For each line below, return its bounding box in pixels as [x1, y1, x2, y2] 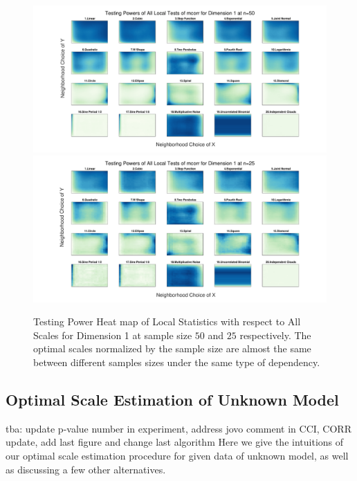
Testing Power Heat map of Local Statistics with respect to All [33, 314, 301, 329]
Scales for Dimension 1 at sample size [33, 327, 192, 342]
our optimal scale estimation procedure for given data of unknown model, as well [6, 448, 349, 462]
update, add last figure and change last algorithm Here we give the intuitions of [6, 435, 344, 449]
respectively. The [239, 327, 311, 342]
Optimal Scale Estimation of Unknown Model [6, 388, 339, 410]
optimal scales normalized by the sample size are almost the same [33, 341, 311, 356]
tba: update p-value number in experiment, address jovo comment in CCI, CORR [6, 421, 351, 435]
